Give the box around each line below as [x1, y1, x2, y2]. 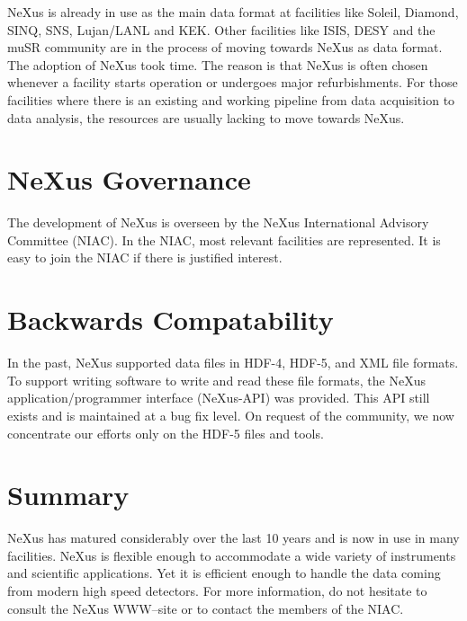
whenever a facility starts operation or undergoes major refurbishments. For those [7, 73, 458, 92]
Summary [7, 476, 130, 513]
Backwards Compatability [7, 301, 334, 338]
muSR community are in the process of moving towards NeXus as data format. [7, 38, 443, 57]
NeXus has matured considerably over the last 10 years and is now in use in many [7, 528, 460, 547]
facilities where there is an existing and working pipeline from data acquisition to [7, 90, 455, 109]
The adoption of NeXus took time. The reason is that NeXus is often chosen [7, 55, 428, 74]
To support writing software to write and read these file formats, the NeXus [7, 370, 426, 389]
